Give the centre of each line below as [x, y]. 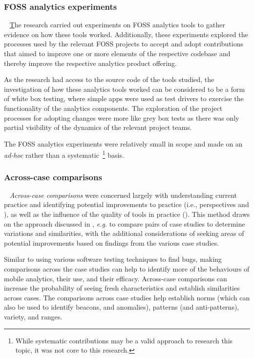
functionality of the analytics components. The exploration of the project [113, 108]
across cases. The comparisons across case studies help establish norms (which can [127, 297]
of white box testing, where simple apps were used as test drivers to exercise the [124, 98]
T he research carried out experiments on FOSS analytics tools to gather [117, 25]
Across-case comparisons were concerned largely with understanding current [123, 195]
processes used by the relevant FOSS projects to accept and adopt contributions [124, 44]
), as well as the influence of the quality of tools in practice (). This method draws [127, 214]
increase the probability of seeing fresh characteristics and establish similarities [122, 288]
